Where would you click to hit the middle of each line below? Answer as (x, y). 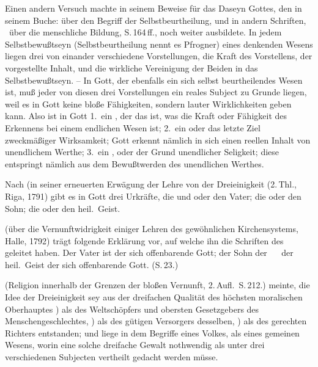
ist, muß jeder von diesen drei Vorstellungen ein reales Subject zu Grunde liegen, (156, 92)
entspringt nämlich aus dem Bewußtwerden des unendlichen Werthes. (135, 163)
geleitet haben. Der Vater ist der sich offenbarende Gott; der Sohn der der (149, 253)
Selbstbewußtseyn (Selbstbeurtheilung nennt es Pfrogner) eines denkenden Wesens (159, 44)
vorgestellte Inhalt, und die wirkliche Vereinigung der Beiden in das (131, 67)
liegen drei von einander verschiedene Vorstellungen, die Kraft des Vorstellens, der (159, 56)
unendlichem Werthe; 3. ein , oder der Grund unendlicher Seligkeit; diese (142, 152)
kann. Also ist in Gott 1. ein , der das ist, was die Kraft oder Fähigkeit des (146, 116)
